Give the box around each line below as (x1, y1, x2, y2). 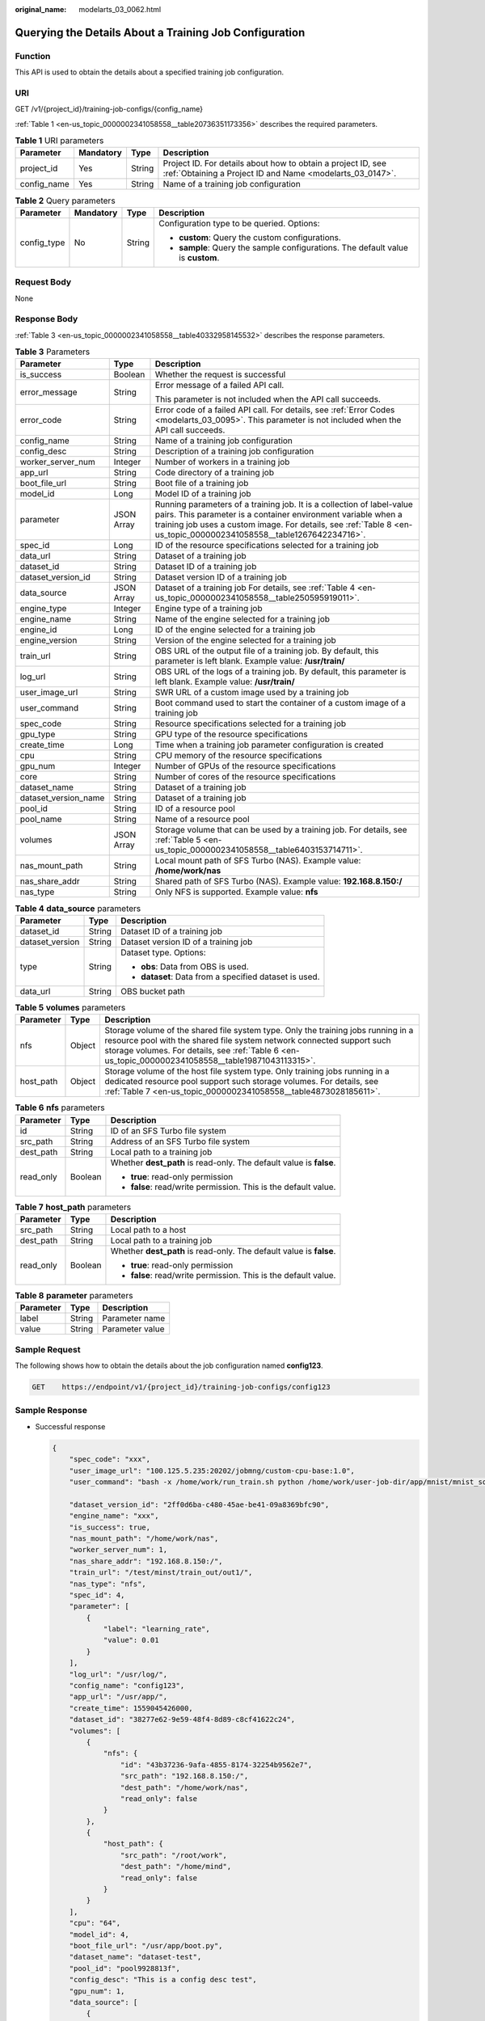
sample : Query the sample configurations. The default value (179, 242, 408, 253)
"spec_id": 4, (69, 1590, 125, 1600)
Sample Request (15, 1344, 81, 1355)
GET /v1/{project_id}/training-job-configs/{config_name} (15, 104, 204, 114)
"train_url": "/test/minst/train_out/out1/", (69, 1568, 253, 1577)
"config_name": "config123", (69, 1681, 185, 1690)
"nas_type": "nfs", (69, 1579, 147, 1589)
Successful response (35, 1421, 106, 1431)
